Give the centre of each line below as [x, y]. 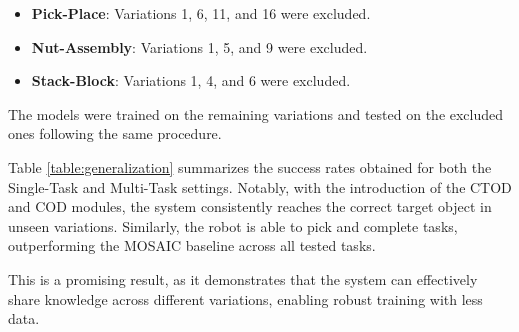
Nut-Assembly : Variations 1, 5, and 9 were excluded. [199, 46]
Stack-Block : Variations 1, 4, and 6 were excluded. [191, 80]
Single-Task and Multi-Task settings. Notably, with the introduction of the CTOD [260, 186]
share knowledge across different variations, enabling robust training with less [245, 298]
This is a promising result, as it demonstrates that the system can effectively [243, 278]
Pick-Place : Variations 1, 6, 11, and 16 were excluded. [201, 13]
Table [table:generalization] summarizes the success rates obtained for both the [250, 166]
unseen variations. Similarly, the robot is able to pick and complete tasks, [233, 225]
